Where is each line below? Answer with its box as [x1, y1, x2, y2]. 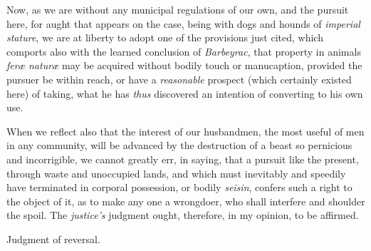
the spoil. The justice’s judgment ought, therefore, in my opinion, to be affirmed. [6, 208, 359, 222]
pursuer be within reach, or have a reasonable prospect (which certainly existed [6, 71, 352, 86]
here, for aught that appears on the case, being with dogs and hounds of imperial [6, 16, 360, 31]
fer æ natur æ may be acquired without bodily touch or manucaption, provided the [6, 58, 362, 73]
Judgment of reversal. [6, 231, 100, 246]
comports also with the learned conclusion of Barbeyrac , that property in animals [6, 43, 361, 58]
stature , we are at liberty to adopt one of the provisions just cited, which [6, 30, 323, 45]
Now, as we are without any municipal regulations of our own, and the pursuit [6, 2, 349, 16]
